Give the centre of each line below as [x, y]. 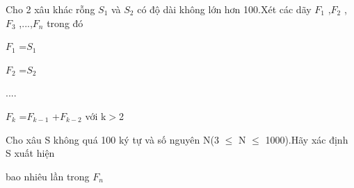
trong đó [65, 23]
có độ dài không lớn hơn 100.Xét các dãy [224, 9]
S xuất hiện [30, 153]
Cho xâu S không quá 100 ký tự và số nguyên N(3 [112, 139]
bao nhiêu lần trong [48, 176]
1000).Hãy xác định [307, 139]
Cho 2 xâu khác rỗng [50, 9]
